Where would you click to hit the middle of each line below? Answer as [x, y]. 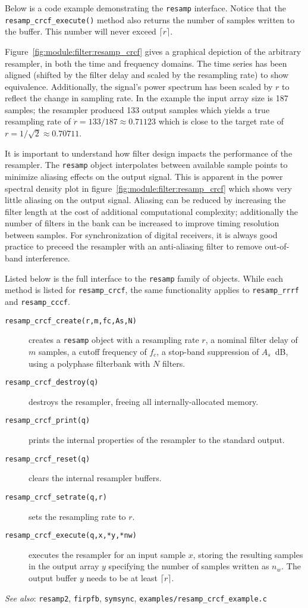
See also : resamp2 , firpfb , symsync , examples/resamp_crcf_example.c [136, 598]
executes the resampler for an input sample [107, 554]
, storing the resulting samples [248, 554]
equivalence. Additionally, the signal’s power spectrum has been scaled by [139, 86]
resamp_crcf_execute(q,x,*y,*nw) [71, 536]
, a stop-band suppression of [208, 351]
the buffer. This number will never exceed [81, 31]
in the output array [64, 566]
